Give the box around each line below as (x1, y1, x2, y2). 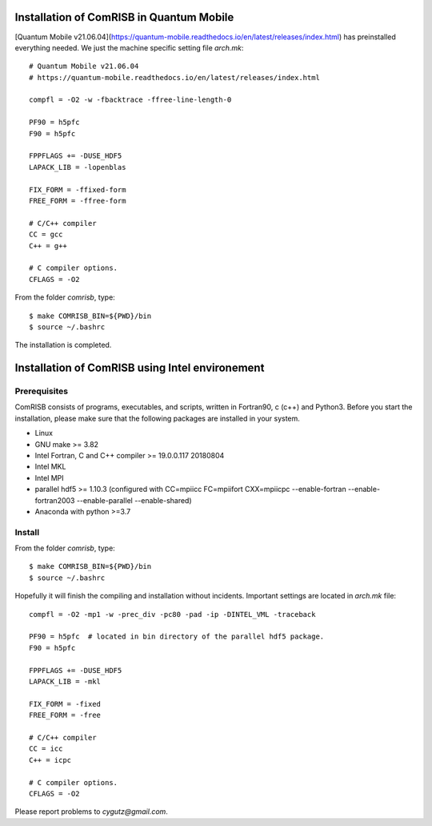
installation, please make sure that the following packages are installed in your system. (14, 413, 300, 423)
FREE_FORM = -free (29, 711, 102, 720)
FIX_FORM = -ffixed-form (29, 185, 126, 194)
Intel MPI (34, 473, 64, 482)
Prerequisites (14, 385, 68, 397)
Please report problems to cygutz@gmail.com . (14, 807, 168, 816)
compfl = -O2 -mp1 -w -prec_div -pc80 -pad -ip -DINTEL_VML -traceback (29, 610, 316, 618)
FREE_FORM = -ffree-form (29, 196, 126, 205)
